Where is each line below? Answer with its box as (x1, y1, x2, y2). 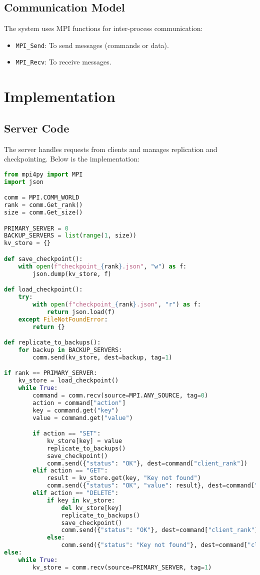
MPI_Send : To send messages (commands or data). (15, 39, 169, 50)
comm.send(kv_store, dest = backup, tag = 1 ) (32, 353, 172, 361)
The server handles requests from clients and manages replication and (4, 143, 217, 154)
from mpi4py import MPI (4, 170, 83, 178)
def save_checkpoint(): (4, 255, 83, 262)
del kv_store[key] (61, 504, 122, 511)
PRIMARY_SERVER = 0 (4, 224, 68, 232)
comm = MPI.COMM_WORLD (4, 194, 79, 201)
